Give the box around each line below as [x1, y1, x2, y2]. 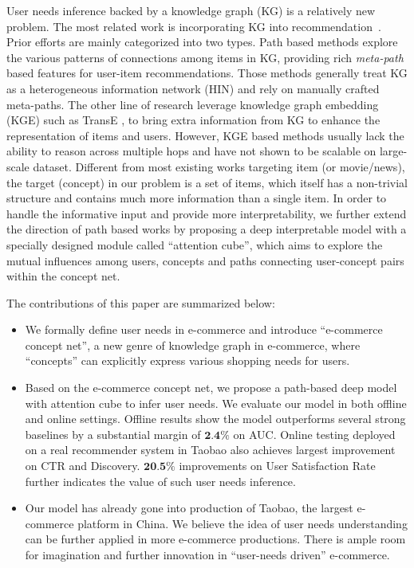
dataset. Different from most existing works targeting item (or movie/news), [33, 158, 405, 174]
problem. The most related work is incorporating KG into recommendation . [6, 18, 381, 34]
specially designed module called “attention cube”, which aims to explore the [6, 236, 383, 253]
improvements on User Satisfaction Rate [179, 457, 376, 474]
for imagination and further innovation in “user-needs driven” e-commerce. [25, 546, 390, 562]
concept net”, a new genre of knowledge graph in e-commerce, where [25, 336, 361, 353]
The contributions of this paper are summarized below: [6, 294, 275, 311]
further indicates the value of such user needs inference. [25, 472, 296, 489]
